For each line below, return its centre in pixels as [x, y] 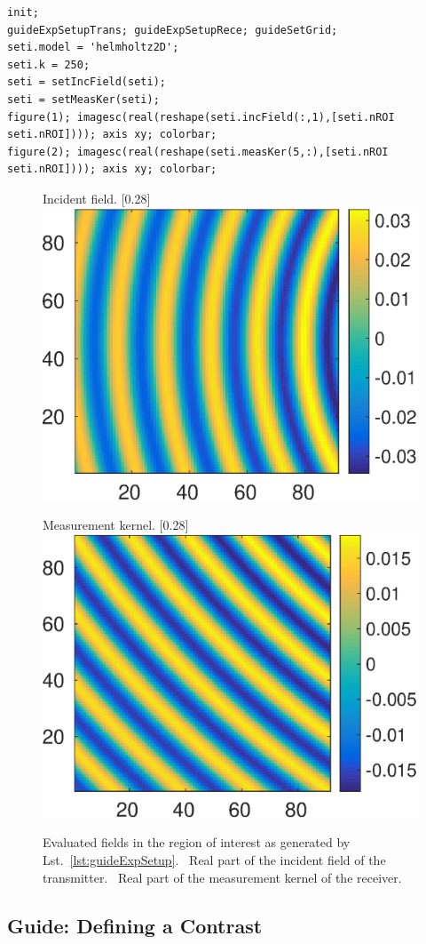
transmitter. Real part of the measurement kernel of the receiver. [222, 877]
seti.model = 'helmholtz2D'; [93, 48]
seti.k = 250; [49, 64]
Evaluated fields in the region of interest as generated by [197, 842]
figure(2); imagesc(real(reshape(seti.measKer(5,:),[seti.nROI [198, 152]
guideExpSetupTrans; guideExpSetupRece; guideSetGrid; [173, 30]
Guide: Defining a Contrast [135, 925]
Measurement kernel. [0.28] [116, 525]
